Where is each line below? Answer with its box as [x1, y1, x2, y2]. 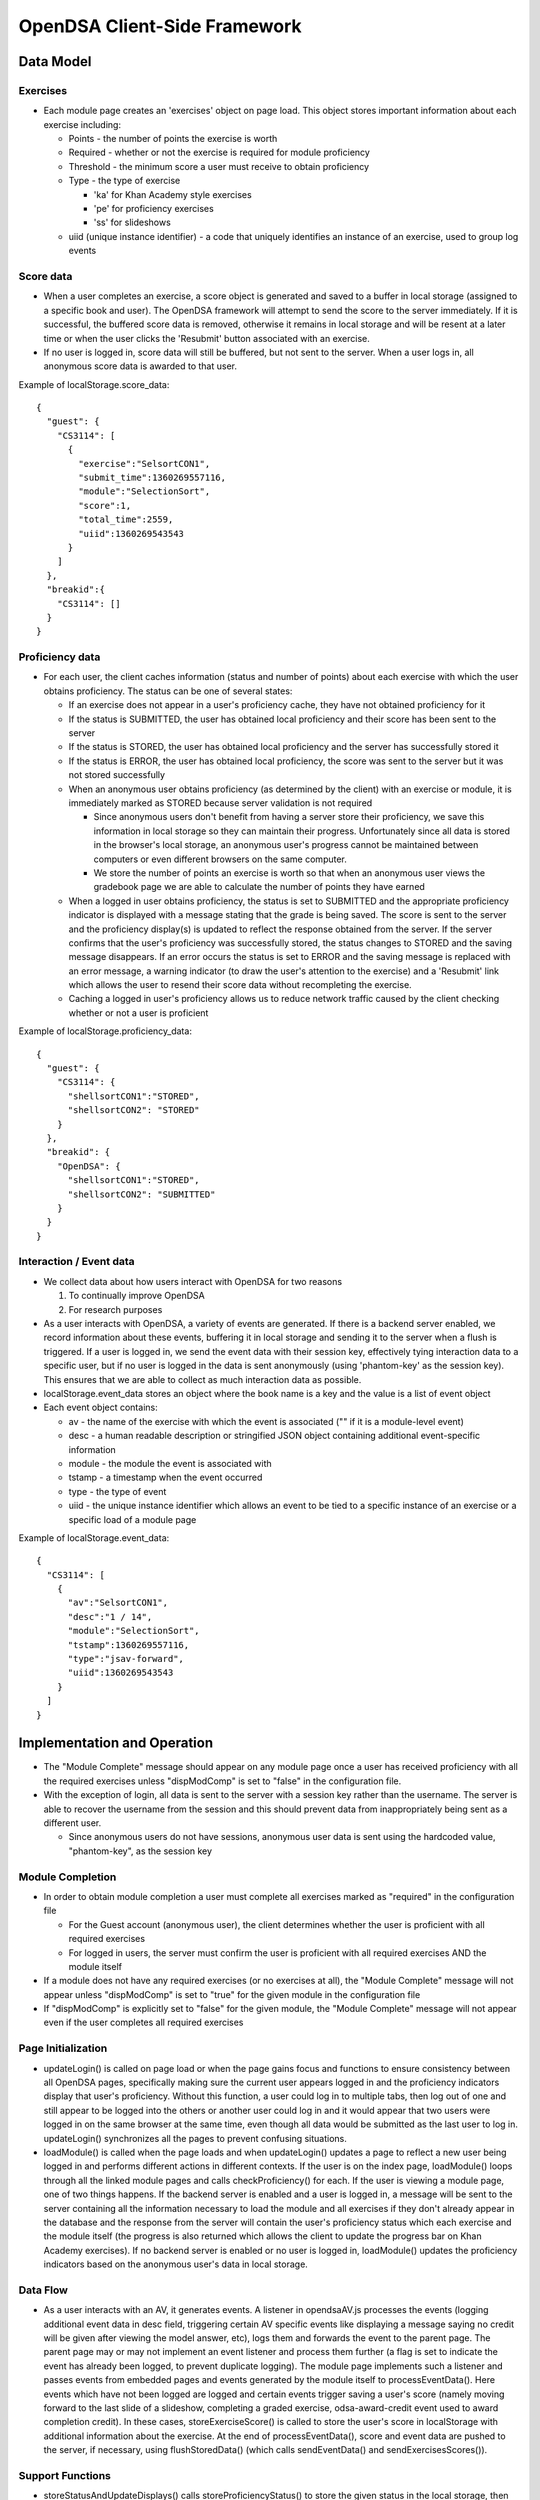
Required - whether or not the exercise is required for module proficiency [68, 146, 370, 159]
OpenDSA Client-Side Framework [18, 15, 302, 37]
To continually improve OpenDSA [68, 1290, 205, 1302]
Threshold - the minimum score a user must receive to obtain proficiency [68, 160, 370, 172]
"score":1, [78, 500, 132, 511]
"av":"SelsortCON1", [67, 1597, 169, 1609]
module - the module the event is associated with [68, 1457, 272, 1469]
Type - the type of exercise [68, 175, 181, 187]
